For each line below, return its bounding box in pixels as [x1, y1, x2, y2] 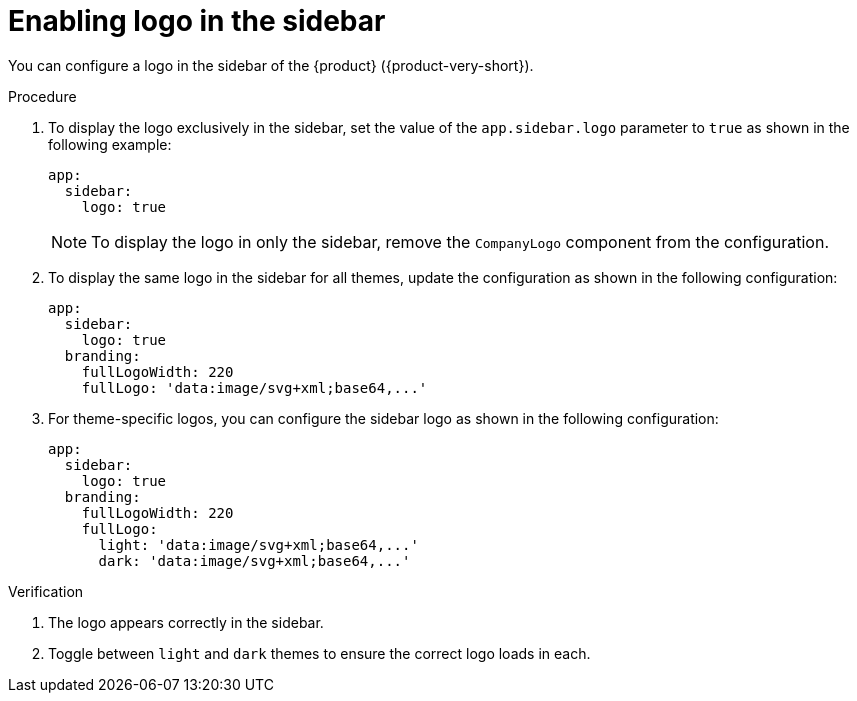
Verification [8, 582, 84, 600]
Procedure [8, 87, 77, 105]
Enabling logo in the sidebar [8, 4, 386, 38]
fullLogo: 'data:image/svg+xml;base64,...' [81, 379, 428, 396]
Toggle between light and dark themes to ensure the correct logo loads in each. [48, 644, 591, 662]
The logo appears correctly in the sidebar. [48, 613, 324, 631]
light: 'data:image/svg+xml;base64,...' [98, 536, 419, 553]
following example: [48, 135, 172, 153]
